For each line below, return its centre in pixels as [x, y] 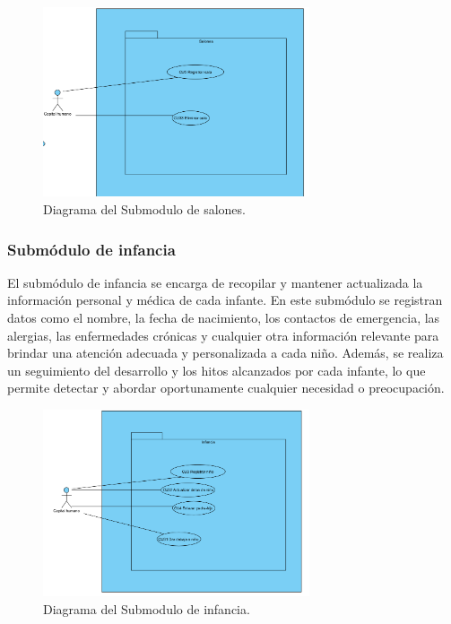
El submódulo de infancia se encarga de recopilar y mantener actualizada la [215, 282]
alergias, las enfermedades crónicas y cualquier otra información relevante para [223, 335]
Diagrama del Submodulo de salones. [144, 209]
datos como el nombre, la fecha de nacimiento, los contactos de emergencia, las [224, 317]
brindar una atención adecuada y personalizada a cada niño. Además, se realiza [225, 353]
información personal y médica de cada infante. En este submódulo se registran [225, 300]
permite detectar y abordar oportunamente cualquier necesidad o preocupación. [226, 388]
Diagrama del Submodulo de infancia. [147, 608]
